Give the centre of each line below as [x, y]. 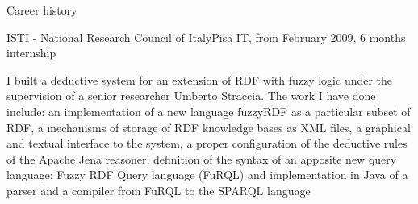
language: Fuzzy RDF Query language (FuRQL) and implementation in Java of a [207, 175]
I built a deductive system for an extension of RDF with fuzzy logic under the [200, 79]
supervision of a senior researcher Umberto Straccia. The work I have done [191, 96]
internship [31, 53]
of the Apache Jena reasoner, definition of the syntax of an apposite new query [202, 158]
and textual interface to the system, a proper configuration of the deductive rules [207, 143]
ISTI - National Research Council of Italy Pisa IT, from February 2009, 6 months [206, 37]
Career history [42, 10]
